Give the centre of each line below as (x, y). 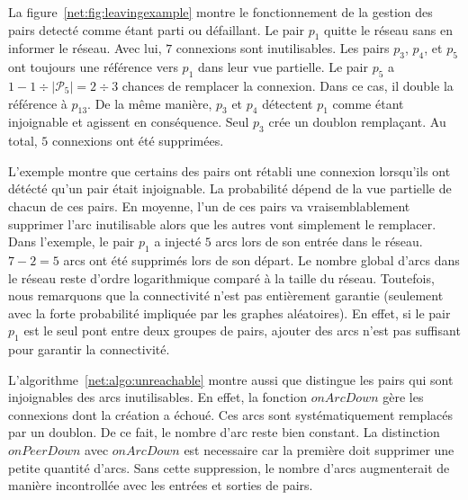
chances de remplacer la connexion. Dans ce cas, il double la (288, 85)
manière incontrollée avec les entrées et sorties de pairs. (161, 485)
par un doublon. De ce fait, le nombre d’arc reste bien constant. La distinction (224, 432)
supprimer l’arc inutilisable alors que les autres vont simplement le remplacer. (222, 223)
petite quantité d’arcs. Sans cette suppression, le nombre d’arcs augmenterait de (229, 467)
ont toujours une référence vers (93, 67)
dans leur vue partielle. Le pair (283, 67)
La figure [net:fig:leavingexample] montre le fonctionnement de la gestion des (220, 12)
